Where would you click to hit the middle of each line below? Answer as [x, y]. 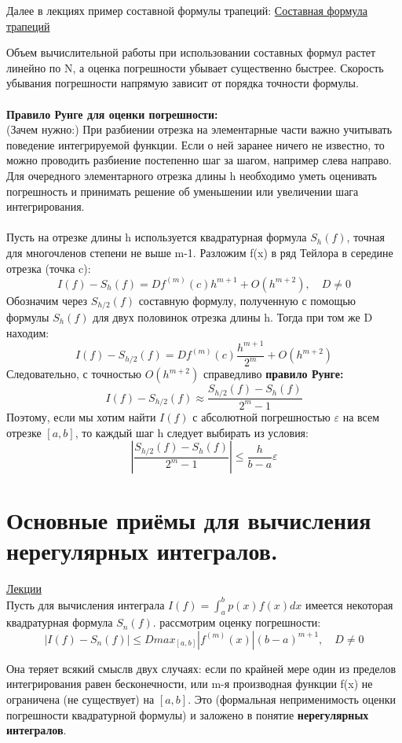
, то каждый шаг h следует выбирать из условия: [192, 432]
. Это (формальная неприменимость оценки [292, 699]
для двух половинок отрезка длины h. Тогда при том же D [233, 316]
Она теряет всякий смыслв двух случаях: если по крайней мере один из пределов [201, 668]
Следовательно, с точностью [74, 374]
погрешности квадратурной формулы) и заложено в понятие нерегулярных [188, 714]
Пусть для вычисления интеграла [86, 604]
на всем [361, 416]
